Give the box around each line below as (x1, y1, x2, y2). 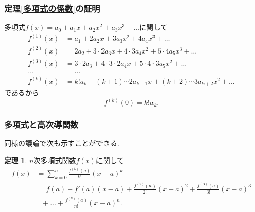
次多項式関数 (33, 155, 76, 166)
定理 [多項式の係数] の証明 (4, 2, 100, 14)
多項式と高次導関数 (4, 118, 79, 131)
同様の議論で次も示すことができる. (4, 138, 119, 148)
